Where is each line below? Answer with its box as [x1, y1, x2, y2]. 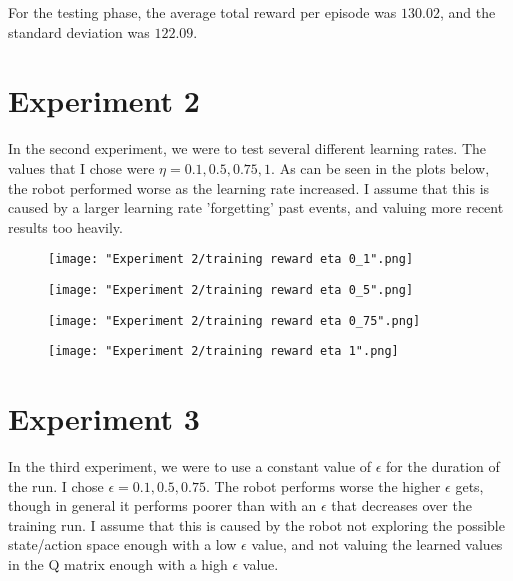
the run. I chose [8, 475, 104, 496]
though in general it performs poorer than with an [8, 495, 317, 516]
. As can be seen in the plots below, [271, 157, 490, 178]
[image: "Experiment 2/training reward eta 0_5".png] [48, 282, 414, 297]
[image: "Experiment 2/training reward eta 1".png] [48, 344, 399, 359]
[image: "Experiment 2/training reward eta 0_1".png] [48, 252, 414, 267]
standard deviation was [8, 21, 150, 42]
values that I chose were [8, 157, 155, 178]
